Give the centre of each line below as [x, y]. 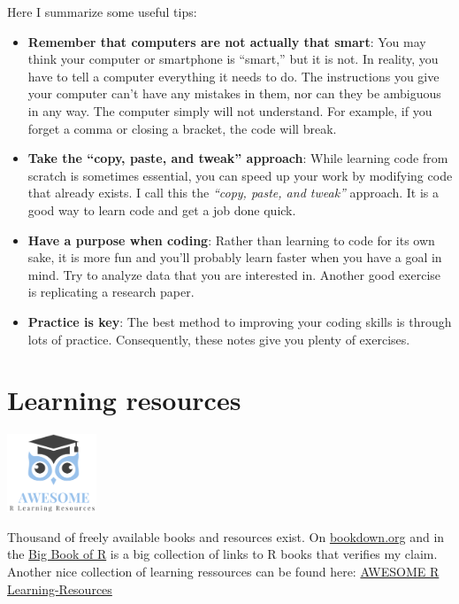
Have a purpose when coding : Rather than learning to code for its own [231, 240]
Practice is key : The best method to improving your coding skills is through [240, 321]
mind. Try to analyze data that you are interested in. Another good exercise [234, 274]
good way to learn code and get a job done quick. [162, 209]
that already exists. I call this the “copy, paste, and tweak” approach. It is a [233, 193]
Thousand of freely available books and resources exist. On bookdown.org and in [226, 536]
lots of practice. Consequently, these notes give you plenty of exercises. [219, 339]
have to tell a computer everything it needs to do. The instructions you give [233, 76]
